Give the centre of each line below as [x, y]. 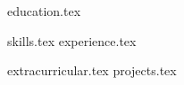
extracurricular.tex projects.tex [92, 70]
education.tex [44, 11]
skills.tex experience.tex [72, 40]
